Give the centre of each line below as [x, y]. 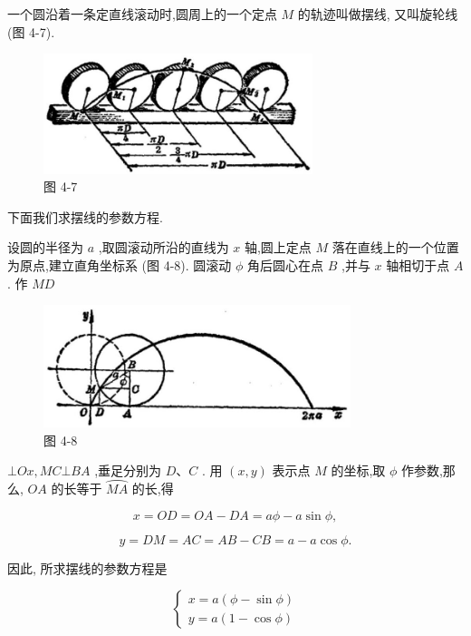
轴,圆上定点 [278, 247]
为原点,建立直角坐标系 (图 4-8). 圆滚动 [120, 265]
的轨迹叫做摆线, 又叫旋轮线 [378, 14]
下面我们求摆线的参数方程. [85, 216]
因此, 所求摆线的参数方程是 [87, 568]
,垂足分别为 [128, 470]
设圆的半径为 [45, 247]
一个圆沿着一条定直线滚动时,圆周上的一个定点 [142, 14]
